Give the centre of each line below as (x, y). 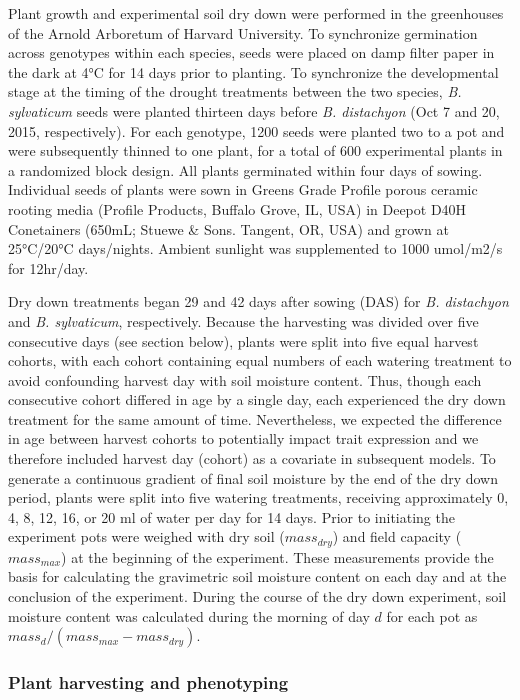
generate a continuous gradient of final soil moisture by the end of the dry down (253, 477)
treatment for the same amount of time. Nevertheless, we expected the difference (255, 418)
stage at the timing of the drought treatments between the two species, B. (235, 91)
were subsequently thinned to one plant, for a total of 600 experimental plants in (255, 150)
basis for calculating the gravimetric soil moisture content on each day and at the (257, 576)
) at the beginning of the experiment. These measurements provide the (277, 556)
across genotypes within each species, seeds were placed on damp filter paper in (251, 52)
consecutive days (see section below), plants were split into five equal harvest (243, 340)
